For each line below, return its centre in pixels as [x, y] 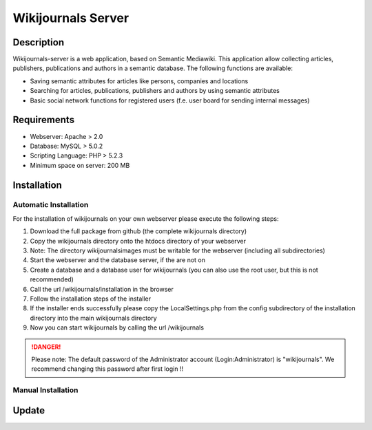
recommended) [52, 279]
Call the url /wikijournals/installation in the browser [102, 289]
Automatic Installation [51, 205]
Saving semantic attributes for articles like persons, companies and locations [139, 81]
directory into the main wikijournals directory [94, 318]
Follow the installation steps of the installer [91, 299]
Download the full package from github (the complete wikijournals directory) [138, 231]
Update [29, 410]
